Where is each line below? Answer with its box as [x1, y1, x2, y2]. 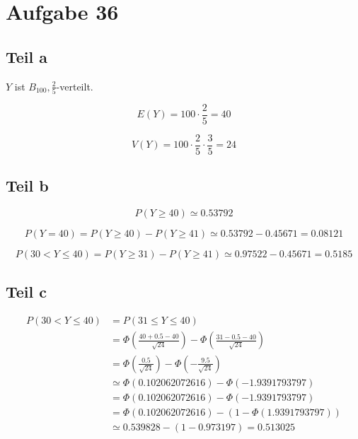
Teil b [6, 175, 49, 197]
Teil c [6, 280, 47, 302]
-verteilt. [56, 78, 93, 93]
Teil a [6, 45, 48, 67]
